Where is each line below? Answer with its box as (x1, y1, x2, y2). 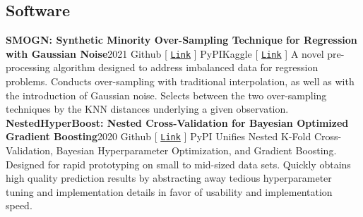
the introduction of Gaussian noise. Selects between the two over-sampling (6, 87, 327, 102)
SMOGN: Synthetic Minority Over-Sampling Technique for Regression (6, 32, 357, 47)
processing (6, 60, 50, 75)
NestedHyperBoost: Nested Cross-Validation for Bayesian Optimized (6, 115, 349, 130)
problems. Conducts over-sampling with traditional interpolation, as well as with (6, 74, 355, 89)
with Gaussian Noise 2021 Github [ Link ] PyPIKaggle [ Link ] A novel (6, 46, 324, 61)
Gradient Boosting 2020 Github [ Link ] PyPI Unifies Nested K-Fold (6, 129, 311, 144)
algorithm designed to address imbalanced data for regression (53, 60, 319, 75)
